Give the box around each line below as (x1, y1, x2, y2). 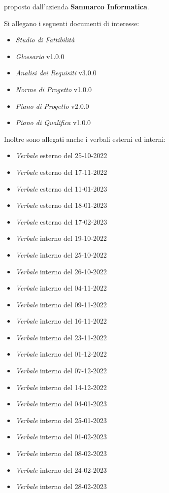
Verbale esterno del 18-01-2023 (15, 200, 107, 210)
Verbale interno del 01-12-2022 (15, 349, 107, 359)
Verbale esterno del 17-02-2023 (15, 216, 107, 227)
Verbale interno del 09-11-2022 (15, 299, 107, 309)
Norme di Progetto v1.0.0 (15, 84, 92, 94)
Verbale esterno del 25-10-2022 (15, 150, 107, 161)
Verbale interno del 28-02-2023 (15, 481, 107, 492)
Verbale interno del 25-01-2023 (15, 415, 107, 425)
